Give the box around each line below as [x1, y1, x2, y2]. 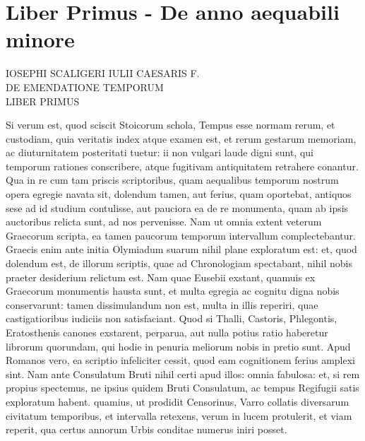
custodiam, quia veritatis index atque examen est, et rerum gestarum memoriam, [6, 131, 357, 146]
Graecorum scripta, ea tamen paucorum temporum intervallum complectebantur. [6, 228, 356, 242]
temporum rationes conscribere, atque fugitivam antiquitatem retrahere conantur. [6, 158, 359, 173]
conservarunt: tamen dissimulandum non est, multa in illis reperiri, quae [6, 297, 318, 312]
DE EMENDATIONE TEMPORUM [6, 79, 164, 94]
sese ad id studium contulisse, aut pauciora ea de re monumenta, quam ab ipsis [6, 200, 349, 215]
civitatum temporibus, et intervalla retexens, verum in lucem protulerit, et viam [6, 408, 352, 423]
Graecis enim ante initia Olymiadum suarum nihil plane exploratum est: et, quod [6, 242, 357, 257]
